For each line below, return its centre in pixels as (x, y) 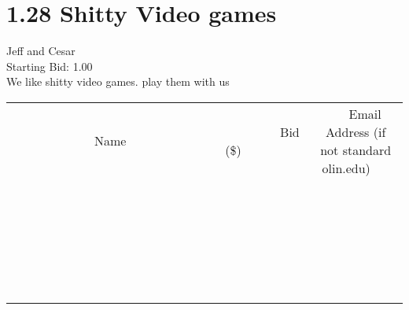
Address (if (356, 131)
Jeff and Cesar (41, 51)
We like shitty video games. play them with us (118, 81)
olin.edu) (346, 168)
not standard (356, 149)
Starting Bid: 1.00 (50, 66)
